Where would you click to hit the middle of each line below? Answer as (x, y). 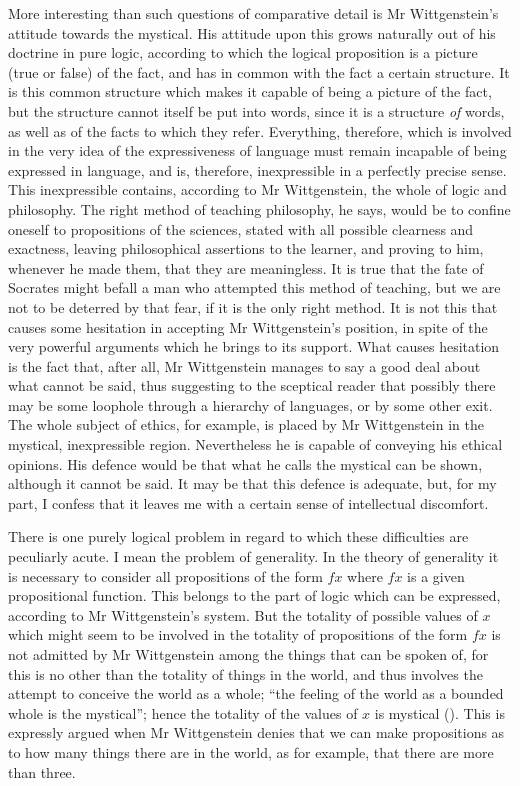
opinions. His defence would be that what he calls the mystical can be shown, (245, 463)
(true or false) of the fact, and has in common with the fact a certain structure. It (259, 71)
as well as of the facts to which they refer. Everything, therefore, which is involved (260, 130)
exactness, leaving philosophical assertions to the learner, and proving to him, (246, 248)
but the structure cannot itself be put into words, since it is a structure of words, (256, 110)
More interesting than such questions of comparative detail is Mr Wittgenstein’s (253, 13)
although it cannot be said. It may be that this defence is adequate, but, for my (252, 483)
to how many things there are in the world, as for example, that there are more (251, 751)
